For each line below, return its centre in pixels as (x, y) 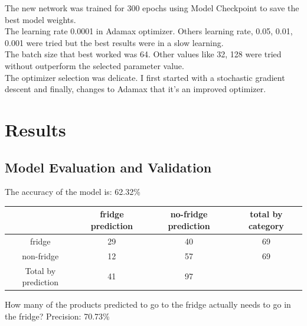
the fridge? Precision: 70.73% (57, 316)
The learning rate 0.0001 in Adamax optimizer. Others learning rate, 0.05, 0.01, (149, 31)
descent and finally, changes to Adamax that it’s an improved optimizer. (135, 89)
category (266, 226)
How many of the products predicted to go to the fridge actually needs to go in (148, 304)
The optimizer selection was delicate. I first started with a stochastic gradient (145, 77)
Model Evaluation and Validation (108, 167)
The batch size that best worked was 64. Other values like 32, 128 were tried (143, 54)
